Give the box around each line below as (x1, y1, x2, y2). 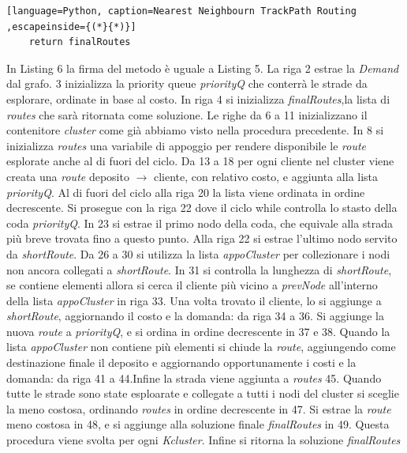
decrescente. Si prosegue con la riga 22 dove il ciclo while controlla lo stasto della (6, 199, 398, 216)
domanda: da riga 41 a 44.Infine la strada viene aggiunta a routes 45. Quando (6, 369, 382, 386)
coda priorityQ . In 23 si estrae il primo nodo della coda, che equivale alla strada (6, 214, 394, 231)
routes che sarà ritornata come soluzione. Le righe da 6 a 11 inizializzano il (6, 106, 368, 123)
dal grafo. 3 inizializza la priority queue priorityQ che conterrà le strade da (6, 75, 368, 92)
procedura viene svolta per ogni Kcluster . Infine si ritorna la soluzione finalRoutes (6, 432, 401, 448)
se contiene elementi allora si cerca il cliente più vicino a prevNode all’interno (6, 277, 378, 293)
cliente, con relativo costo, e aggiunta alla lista (153, 168, 379, 184)
